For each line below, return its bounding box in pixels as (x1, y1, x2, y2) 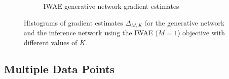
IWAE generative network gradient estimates (43, 1, 179, 11)
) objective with (177, 27, 225, 38)
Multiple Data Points (4, 61, 115, 76)
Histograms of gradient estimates (24, 17, 123, 27)
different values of (24, 37, 77, 47)
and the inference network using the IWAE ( (24, 27, 158, 38)
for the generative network (145, 17, 225, 27)
